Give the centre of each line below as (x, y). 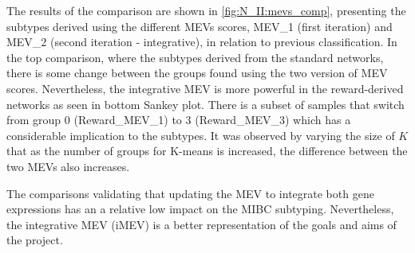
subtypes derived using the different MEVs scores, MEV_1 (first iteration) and (200, 26)
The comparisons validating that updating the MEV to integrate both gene (190, 193)
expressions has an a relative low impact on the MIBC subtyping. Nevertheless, (200, 209)
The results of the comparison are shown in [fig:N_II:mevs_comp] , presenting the (206, 10)
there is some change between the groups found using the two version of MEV (197, 73)
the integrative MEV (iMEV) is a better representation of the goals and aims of (202, 224)
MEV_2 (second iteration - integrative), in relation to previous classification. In (202, 42)
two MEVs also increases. (68, 166)
